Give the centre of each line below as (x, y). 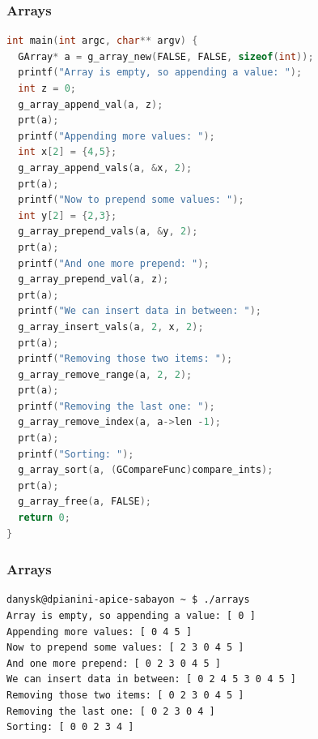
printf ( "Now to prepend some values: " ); (131, 200)
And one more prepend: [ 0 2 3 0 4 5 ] (114, 663)
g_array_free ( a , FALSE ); (85, 502)
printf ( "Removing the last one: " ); (117, 406)
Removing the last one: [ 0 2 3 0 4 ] (111, 711)
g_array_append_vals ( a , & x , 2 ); (105, 168)
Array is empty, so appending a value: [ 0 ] (131, 616)
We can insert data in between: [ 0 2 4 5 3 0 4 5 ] (151, 679)
